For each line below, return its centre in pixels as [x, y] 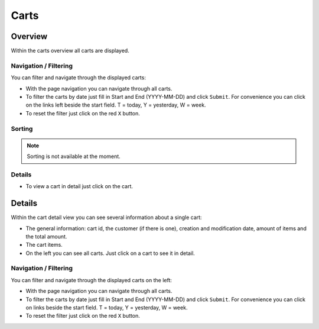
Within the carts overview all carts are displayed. [70, 51]
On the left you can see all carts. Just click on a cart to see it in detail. [110, 253]
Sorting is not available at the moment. [74, 156]
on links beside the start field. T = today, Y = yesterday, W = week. [107, 308]
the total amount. [46, 236]
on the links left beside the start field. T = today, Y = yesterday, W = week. [116, 105]
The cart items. [44, 245]
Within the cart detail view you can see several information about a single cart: [106, 217]
